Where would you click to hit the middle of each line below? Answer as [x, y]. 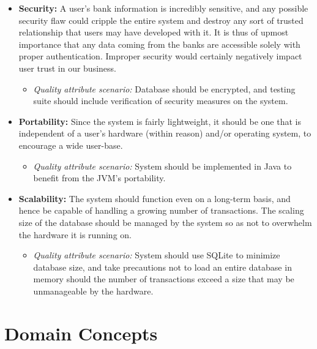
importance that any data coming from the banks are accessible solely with [159, 44]
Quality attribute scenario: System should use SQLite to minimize [157, 255]
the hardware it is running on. [75, 234]
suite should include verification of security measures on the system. [161, 101]
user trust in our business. [67, 68]
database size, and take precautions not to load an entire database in [162, 267]
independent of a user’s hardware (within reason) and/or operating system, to [165, 133]
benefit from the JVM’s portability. [99, 178]
